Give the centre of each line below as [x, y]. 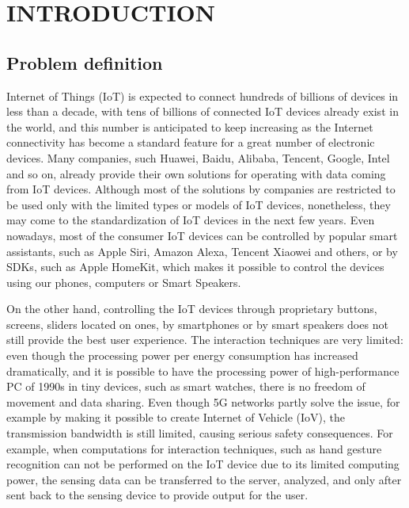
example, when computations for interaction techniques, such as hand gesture [194, 448]
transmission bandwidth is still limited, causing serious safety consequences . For [200, 433]
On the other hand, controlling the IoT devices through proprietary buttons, [192, 309]
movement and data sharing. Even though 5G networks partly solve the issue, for [203, 401]
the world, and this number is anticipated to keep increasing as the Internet [190, 126]
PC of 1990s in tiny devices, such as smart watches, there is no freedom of [186, 386]
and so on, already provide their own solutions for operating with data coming [196, 173]
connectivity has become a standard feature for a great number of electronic [191, 142]
